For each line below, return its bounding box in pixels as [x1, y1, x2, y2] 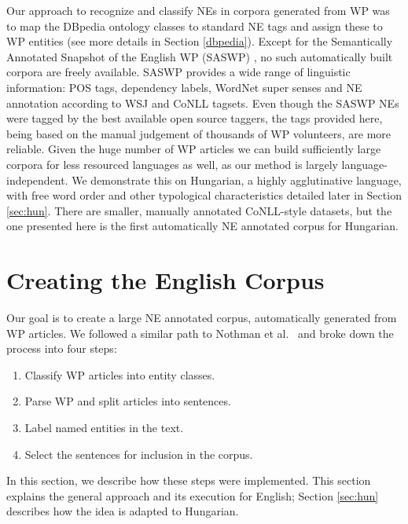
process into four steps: [6, 340, 117, 357]
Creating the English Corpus [6, 264, 325, 296]
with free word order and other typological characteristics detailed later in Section [6, 187, 402, 203]
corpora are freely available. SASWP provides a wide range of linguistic [6, 64, 351, 80]
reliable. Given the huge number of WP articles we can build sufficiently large [6, 141, 381, 157]
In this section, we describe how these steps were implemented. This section [6, 472, 371, 489]
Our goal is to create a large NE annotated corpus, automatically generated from [6, 310, 397, 326]
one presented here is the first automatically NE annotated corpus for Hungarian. [6, 218, 399, 234]
